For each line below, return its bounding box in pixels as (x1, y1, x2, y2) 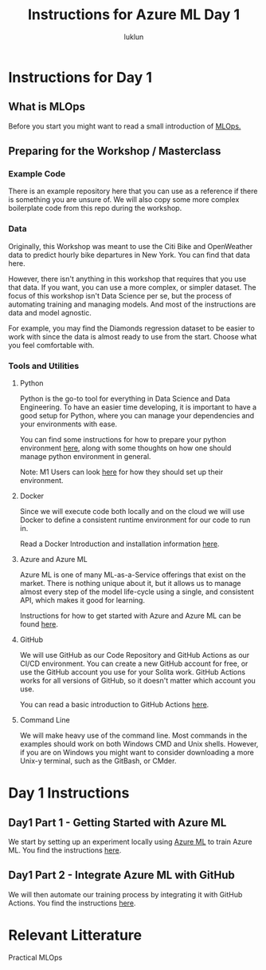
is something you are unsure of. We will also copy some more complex (8, 195, 240, 204)
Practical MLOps (8, 952, 63, 962)
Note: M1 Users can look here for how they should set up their (19, 467, 224, 477)
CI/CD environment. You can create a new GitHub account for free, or (19, 659, 248, 668)
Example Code (8, 168, 66, 180)
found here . (19, 620, 58, 629)
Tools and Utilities (8, 360, 80, 371)
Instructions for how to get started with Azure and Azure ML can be (19, 611, 241, 620)
